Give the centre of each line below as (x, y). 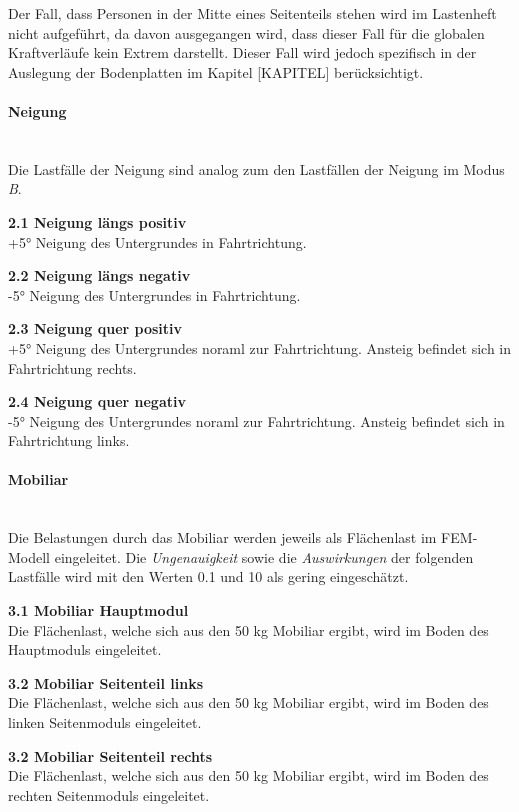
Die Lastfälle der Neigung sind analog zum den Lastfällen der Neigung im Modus (256, 168)
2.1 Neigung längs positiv (97, 221)
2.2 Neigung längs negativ (99, 275)
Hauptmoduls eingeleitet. (85, 649)
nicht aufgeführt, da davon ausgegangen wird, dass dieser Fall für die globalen (246, 32)
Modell (29, 556)
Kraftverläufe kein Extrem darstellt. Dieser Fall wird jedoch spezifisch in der (242, 52)
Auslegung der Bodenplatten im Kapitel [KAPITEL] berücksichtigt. (216, 71)
